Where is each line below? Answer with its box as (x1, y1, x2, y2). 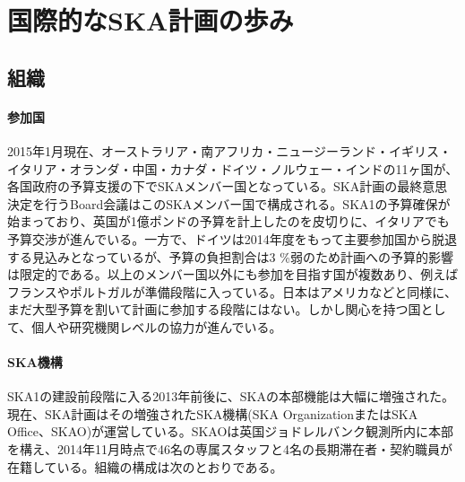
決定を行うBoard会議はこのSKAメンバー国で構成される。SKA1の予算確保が (7, 194, 451, 213)
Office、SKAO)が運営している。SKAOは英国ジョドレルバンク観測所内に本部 (7, 422, 454, 441)
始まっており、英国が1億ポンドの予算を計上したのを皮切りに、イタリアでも (7, 212, 450, 231)
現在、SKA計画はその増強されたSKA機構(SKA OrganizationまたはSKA (7, 404, 418, 423)
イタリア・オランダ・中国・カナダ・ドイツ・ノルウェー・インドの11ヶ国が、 (7, 159, 459, 178)
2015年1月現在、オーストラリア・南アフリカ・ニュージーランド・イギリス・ (7, 141, 452, 160)
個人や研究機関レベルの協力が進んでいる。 (31, 317, 282, 336)
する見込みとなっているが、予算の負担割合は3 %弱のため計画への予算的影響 (7, 247, 453, 266)
